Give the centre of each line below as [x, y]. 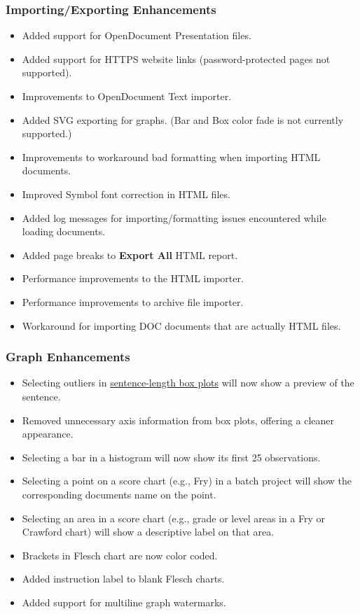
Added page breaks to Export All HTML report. [130, 254]
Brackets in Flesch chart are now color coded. [120, 555]
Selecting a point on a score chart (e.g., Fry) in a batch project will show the [187, 481]
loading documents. [64, 231]
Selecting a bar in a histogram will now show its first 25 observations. [171, 457]
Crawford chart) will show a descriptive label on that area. [148, 532]
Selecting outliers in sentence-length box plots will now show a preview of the [188, 383]
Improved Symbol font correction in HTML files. [126, 194]
